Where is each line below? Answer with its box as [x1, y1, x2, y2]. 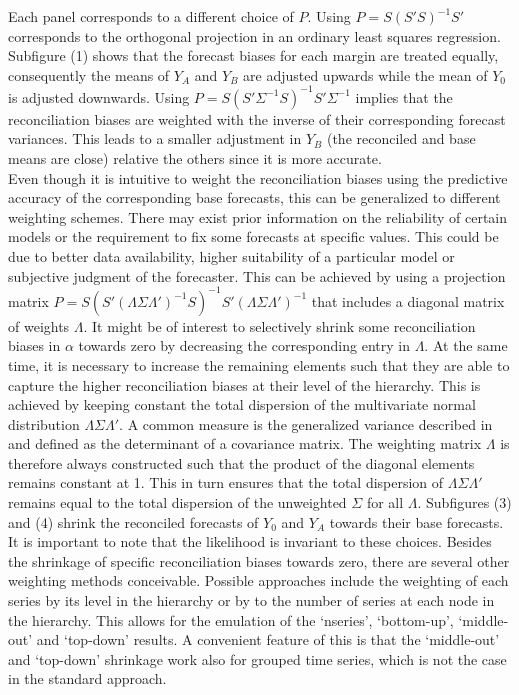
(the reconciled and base [326, 128, 476, 149]
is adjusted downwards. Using [8, 86, 190, 107]
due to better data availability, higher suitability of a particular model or [8, 246, 455, 267]
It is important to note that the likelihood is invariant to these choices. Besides [8, 531, 492, 552]
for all [366, 492, 404, 513]
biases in [8, 335, 61, 356]
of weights [8, 315, 70, 336]
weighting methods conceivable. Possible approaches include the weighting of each [8, 570, 509, 591]
